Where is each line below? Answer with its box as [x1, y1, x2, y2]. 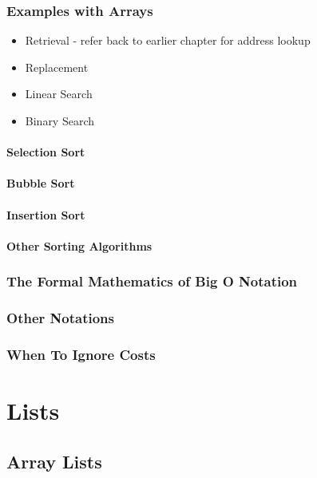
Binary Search [25, 113, 95, 128]
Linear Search [25, 85, 93, 102]
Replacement [25, 58, 89, 75]
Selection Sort [6, 144, 85, 160]
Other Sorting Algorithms [6, 237, 153, 254]
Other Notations [6, 308, 114, 328]
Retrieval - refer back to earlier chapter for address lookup [25, 32, 311, 49]
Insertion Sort [6, 206, 85, 223]
